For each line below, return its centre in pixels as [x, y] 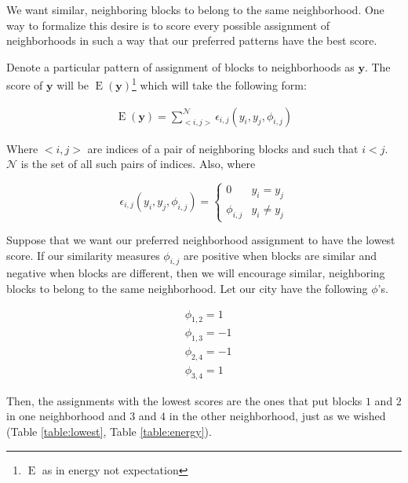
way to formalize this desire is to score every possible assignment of [168, 25]
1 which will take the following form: [219, 84]
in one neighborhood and [66, 416]
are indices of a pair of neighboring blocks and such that [223, 148]
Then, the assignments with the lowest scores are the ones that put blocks [184, 400]
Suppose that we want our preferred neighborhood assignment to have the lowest [201, 240]
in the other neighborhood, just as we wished [277, 416]
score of [25, 85]
